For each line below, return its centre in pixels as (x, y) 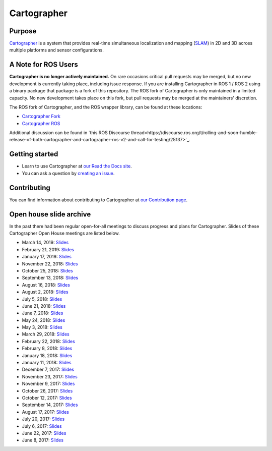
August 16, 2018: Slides (46, 285)
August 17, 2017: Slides (45, 412)
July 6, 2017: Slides (42, 426)
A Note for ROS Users (44, 65)
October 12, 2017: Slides (47, 398)
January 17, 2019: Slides (47, 257)
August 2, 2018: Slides (45, 292)
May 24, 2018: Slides (44, 320)
